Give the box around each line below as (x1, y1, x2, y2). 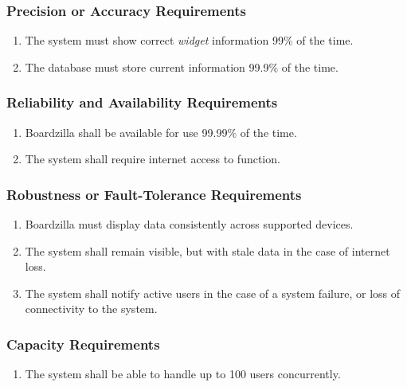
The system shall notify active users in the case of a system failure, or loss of (25, 284, 400, 301)
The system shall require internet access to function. (25, 150, 280, 167)
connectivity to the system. (25, 300, 158, 317)
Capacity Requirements (6, 334, 160, 354)
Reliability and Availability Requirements (6, 92, 278, 112)
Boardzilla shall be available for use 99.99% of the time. (25, 123, 297, 140)
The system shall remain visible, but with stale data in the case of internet (25, 242, 390, 259)
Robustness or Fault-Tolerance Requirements (6, 184, 302, 204)
